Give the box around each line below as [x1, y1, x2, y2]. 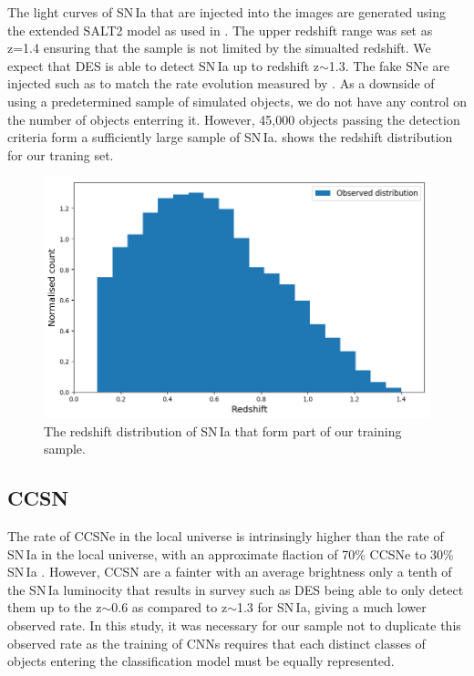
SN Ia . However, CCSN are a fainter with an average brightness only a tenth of [7, 562, 452, 581]
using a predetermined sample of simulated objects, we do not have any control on [7, 91, 468, 110]
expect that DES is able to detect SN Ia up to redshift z [7, 56, 320, 75]
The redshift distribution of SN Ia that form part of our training [44, 421, 402, 440]
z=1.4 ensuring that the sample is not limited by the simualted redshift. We [7, 38, 431, 57]
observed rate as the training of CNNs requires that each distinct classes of [7, 633, 426, 652]
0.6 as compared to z [111, 598, 228, 617]
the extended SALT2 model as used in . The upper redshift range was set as [7, 20, 433, 39]
